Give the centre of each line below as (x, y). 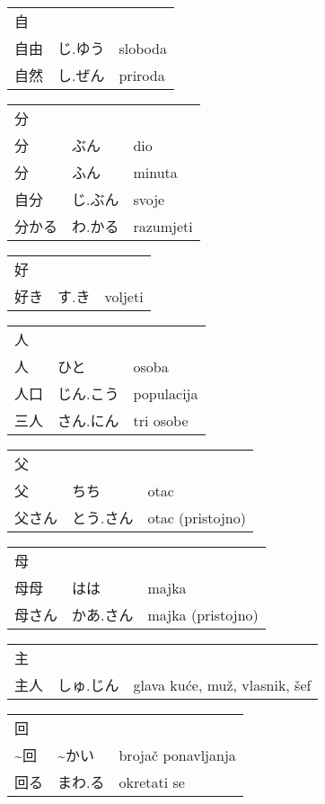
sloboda (143, 48)
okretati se (152, 782)
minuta (155, 172)
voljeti (124, 296)
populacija (166, 393)
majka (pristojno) (203, 614)
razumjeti (163, 226)
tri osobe (161, 420)
